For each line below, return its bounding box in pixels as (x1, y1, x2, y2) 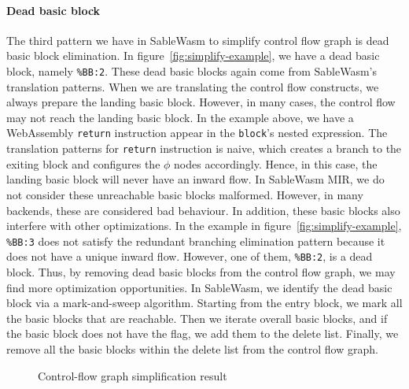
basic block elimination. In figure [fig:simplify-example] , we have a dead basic (6, 47, 380, 64)
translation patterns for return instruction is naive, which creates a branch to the (6, 140, 402, 157)
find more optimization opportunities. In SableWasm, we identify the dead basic (6, 279, 392, 295)
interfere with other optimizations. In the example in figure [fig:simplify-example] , (6, 217, 402, 234)
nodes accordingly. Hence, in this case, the (174, 155, 378, 172)
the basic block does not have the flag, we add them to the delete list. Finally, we (6, 325, 399, 342)
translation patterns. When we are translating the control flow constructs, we (6, 78, 379, 94)
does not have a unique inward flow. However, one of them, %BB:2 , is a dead (6, 248, 373, 265)
